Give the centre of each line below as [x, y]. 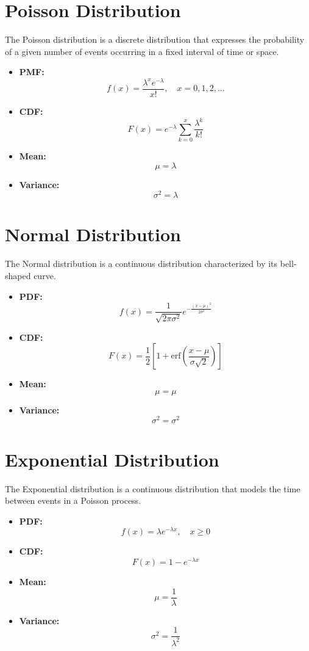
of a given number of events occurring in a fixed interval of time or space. [142, 51]
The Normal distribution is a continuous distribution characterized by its [141, 264]
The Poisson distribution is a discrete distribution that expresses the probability [155, 39]
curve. [45, 275]
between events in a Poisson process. [73, 500]
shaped [18, 275]
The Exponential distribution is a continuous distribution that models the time [153, 488]
